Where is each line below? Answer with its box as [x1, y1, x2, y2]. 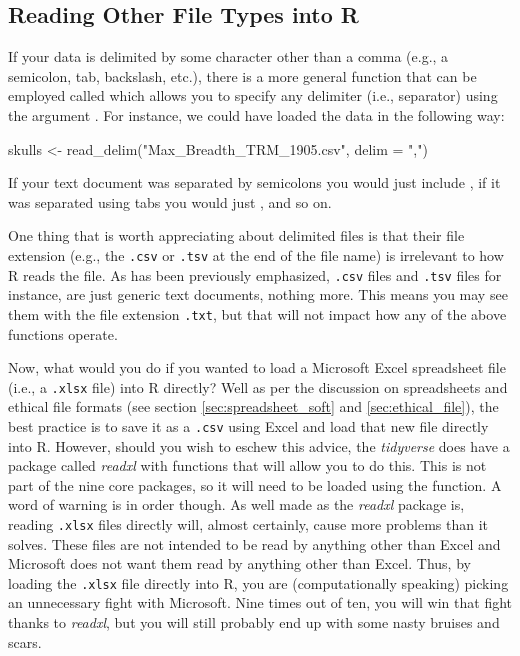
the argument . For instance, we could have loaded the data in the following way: [8, 104, 505, 125]
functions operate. [8, 323, 118, 344]
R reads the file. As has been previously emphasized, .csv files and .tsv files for [8, 264, 502, 285]
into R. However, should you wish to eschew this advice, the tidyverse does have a [8, 435, 510, 456]
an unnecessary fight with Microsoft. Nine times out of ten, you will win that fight [8, 592, 513, 613]
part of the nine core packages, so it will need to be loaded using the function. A [8, 474, 502, 495]
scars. [8, 631, 42, 652]
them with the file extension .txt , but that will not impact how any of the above [8, 303, 507, 324]
